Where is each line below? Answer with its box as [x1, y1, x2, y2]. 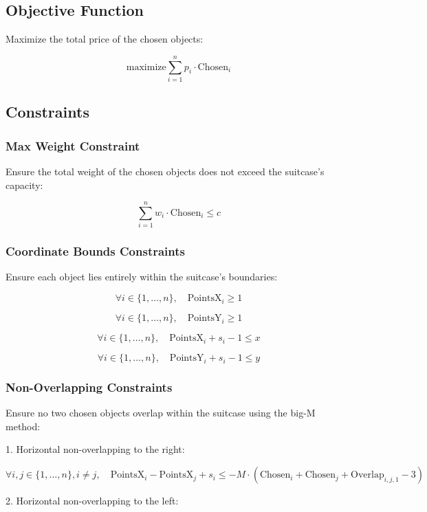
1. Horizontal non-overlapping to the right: [6, 442, 185, 456]
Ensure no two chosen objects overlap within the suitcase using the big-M [6, 405, 316, 420]
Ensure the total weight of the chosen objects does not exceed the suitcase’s [6, 164, 325, 178]
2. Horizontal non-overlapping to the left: [6, 493, 179, 508]
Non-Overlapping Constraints [6, 378, 173, 395]
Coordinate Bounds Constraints [6, 243, 185, 260]
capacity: [6, 177, 43, 192]
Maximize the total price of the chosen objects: [6, 32, 204, 46]
